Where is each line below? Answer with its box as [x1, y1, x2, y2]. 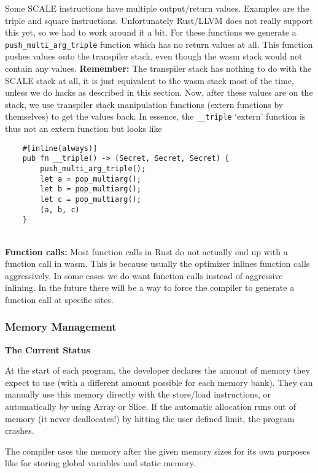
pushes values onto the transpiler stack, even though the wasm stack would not [5, 50, 303, 63]
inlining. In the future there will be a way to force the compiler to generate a [5, 281, 295, 294]
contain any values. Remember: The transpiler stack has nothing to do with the [5, 62, 312, 75]
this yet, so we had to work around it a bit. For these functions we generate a [5, 26, 297, 39]
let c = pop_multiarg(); [40, 194, 141, 204]
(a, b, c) [40, 205, 80, 214]
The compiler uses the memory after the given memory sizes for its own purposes [5, 444, 310, 457]
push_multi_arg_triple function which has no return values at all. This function [5, 37, 313, 50]
